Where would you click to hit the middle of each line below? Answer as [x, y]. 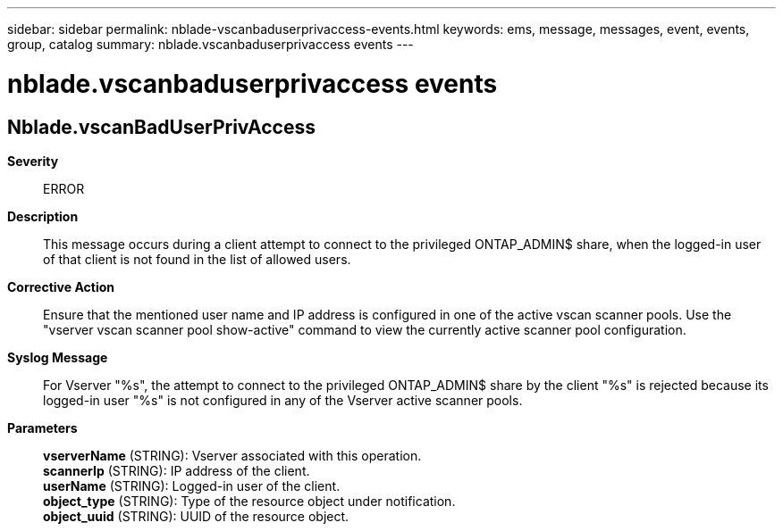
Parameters [42, 427]
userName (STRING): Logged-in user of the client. [192, 485]
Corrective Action [61, 286]
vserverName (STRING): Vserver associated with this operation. [232, 455]
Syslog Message [58, 357]
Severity [33, 161]
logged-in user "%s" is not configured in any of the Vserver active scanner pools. [283, 400]
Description [43, 216]
